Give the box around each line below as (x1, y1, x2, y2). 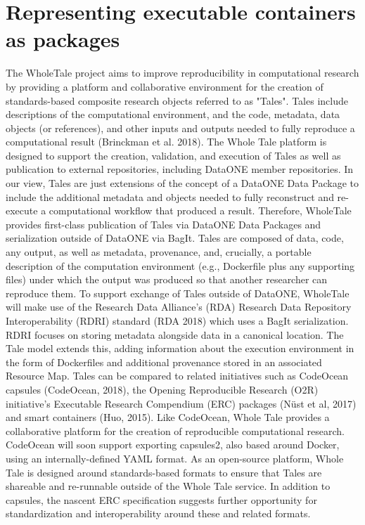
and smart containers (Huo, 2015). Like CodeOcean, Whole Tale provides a (6, 410, 330, 424)
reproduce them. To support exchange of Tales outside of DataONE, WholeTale (6, 285, 350, 300)
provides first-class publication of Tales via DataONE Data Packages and (6, 216, 321, 231)
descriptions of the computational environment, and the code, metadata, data (6, 107, 340, 122)
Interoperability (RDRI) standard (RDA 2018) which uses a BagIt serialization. (6, 313, 349, 328)
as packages (6, 25, 120, 53)
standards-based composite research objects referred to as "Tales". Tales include (6, 93, 348, 108)
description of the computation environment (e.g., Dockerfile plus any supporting (6, 258, 355, 273)
